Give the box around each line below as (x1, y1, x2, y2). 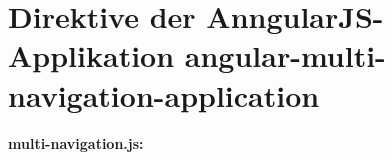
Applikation (8, 35, 175, 76)
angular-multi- (184, 35, 386, 76)
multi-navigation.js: (8, 132, 144, 153)
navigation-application (8, 74, 320, 115)
